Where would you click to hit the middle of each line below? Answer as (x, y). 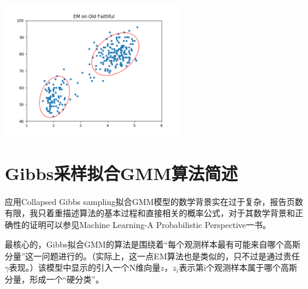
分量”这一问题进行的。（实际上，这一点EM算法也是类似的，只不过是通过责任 (152, 256)
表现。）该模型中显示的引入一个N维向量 (85, 267)
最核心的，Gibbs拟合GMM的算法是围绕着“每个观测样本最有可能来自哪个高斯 (153, 244)
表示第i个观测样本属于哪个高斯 (238, 267)
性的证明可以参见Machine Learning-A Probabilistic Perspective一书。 (142, 224)
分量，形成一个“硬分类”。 (54, 279)
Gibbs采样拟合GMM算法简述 (121, 173)
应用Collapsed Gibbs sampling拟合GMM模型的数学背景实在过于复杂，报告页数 (154, 201)
